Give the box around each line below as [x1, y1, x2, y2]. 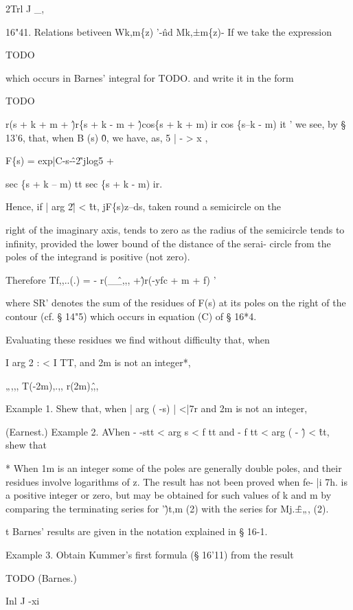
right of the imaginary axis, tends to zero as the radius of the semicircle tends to [5, 222, 345, 236]
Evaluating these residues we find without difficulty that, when [5, 332, 270, 346]
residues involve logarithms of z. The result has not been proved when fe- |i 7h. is [5, 474, 348, 488]
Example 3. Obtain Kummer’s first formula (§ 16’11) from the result [5, 547, 294, 562]
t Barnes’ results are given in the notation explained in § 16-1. [5, 524, 268, 539]
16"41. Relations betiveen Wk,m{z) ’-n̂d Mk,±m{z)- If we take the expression [5, 24, 332, 38]
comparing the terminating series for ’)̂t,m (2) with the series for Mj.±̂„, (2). [5, 501, 329, 515]
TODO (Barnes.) [5, 570, 77, 585]
